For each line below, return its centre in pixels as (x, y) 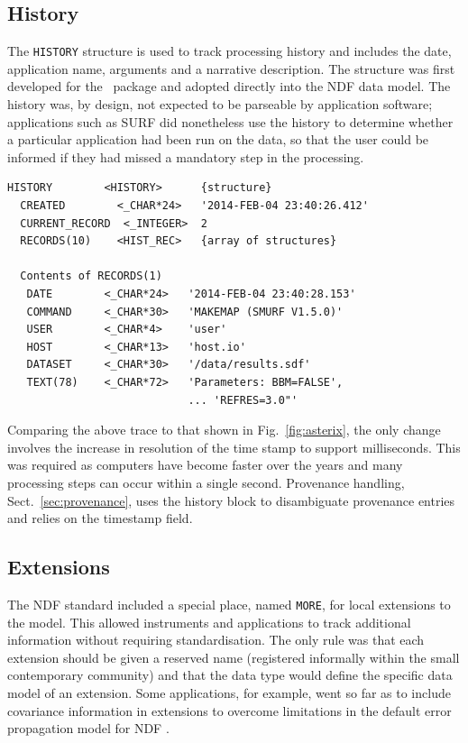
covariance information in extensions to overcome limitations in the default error (229, 710)
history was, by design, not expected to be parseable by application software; (220, 104)
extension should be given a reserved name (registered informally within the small (234, 657)
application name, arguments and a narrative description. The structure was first (231, 68)
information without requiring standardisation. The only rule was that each (216, 640)
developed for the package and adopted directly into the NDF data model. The (229, 86)
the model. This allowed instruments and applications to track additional (209, 622)
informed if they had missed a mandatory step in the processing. (186, 156)
